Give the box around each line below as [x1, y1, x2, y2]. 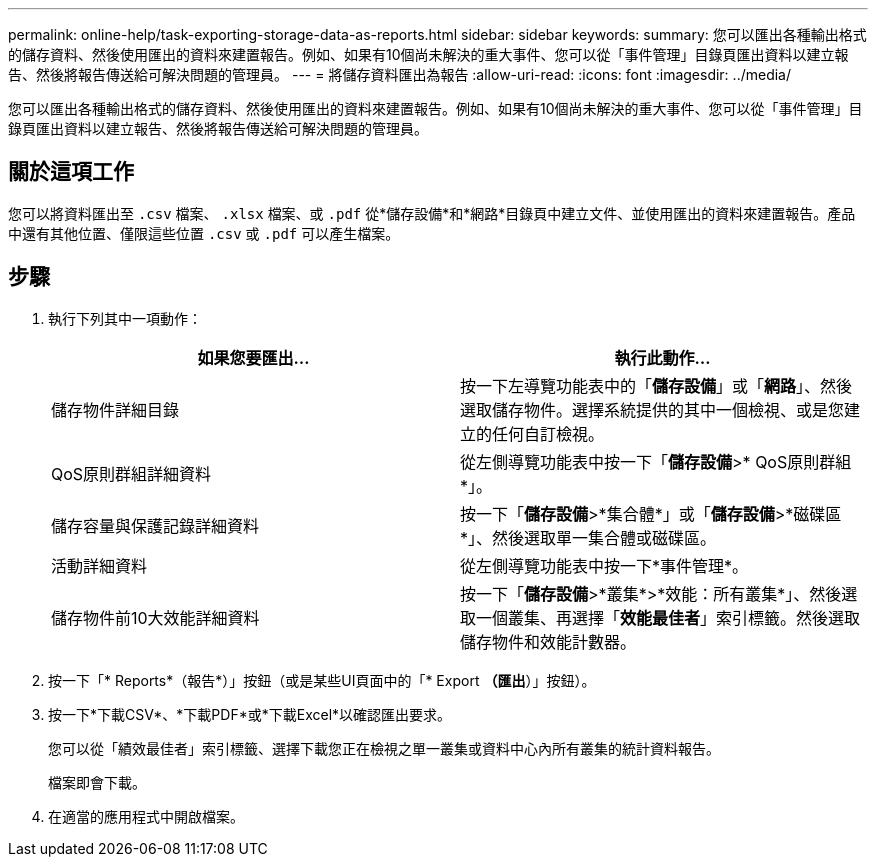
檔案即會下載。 [48, 773, 146, 791]
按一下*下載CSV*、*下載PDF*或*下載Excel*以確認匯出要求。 [48, 705, 452, 723]
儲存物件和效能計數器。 [460, 631, 637, 652]
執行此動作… [614, 347, 711, 368]
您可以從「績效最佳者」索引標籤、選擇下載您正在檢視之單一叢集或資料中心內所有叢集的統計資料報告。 [48, 739, 720, 757]
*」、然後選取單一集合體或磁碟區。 [460, 527, 717, 548]
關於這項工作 [8, 159, 134, 185]
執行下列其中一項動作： [48, 309, 202, 327]
